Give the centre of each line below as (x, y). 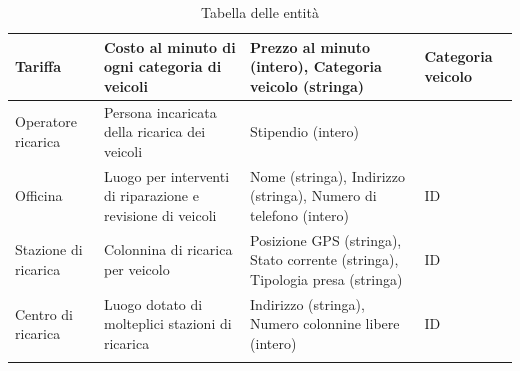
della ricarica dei (154, 131)
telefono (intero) (299, 214)
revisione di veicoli (160, 214)
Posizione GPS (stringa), (326, 239)
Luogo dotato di (153, 303)
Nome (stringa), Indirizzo (327, 175)
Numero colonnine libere (325, 323)
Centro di (44, 313)
